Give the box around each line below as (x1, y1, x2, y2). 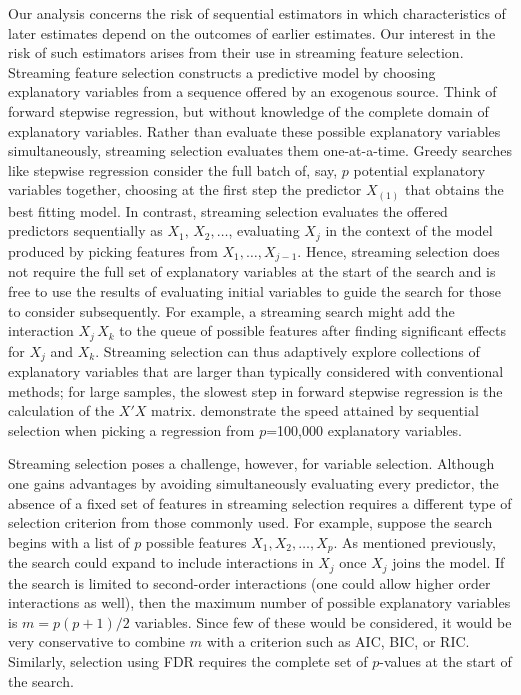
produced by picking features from (8, 240, 218, 261)
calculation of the (8, 400, 115, 421)
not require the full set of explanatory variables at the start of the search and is (8, 261, 496, 282)
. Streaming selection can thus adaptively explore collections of (95, 340, 480, 361)
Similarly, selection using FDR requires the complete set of (8, 651, 368, 672)
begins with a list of (8, 531, 130, 552)
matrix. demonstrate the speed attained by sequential (151, 400, 479, 421)
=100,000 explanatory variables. (266, 419, 463, 440)
